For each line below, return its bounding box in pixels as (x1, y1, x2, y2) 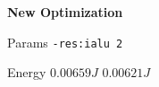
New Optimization (7, 3, 123, 21)
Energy (7, 63, 46, 82)
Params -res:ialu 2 (7, 32, 123, 51)
